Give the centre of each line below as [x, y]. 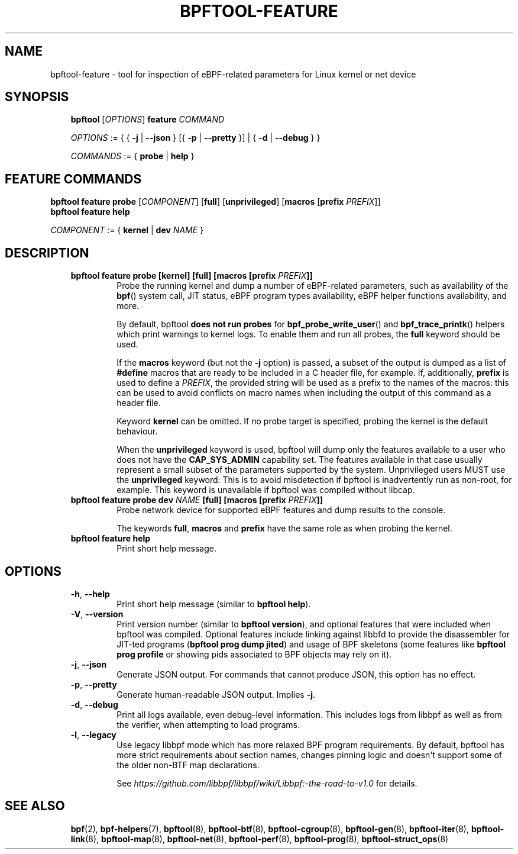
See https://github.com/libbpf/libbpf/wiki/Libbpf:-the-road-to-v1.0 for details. [267, 783]
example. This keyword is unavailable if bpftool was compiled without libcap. [266, 490]
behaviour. [137, 431]
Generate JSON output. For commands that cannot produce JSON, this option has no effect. [296, 674]
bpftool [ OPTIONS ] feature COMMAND [148, 120]
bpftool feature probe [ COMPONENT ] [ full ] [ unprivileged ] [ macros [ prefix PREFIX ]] [216, 202]
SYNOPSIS [37, 97]
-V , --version [97, 614]
